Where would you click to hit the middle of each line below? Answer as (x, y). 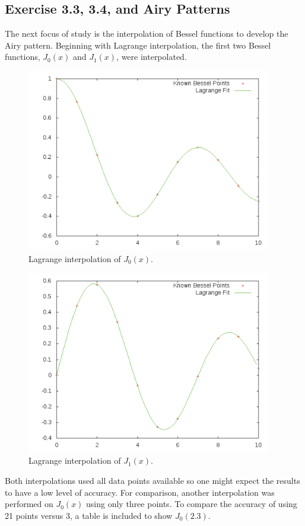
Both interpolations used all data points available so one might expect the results (152, 481)
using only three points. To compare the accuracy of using (192, 504)
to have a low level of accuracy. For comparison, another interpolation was (140, 492)
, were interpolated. (152, 57)
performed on (29, 504)
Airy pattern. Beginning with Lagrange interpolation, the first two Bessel (138, 45)
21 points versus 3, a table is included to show (89, 515)
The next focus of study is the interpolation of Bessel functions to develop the (147, 34)
